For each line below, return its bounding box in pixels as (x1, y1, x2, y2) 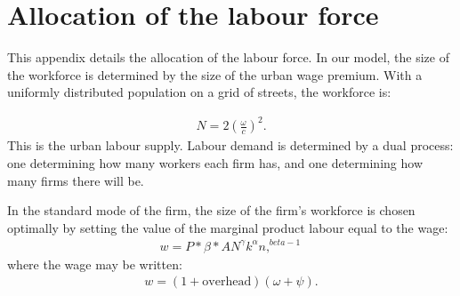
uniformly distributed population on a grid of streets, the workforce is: (7, 83, 391, 101)
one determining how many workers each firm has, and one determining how (7, 154, 423, 172)
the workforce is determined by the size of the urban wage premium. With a (7, 65, 423, 84)
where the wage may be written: (7, 254, 182, 273)
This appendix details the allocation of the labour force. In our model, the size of (7, 48, 449, 67)
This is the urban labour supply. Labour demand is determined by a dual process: (7, 136, 454, 155)
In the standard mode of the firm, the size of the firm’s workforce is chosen (7, 201, 416, 220)
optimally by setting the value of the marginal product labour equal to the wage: (7, 218, 448, 236)
